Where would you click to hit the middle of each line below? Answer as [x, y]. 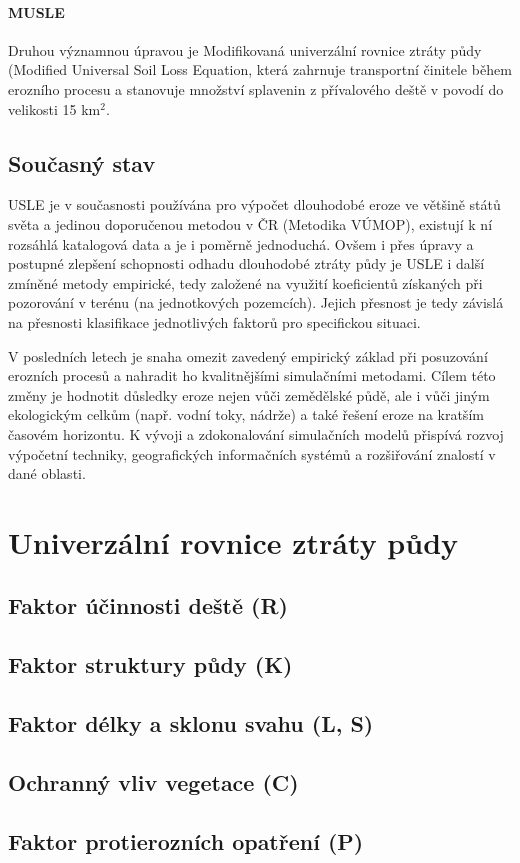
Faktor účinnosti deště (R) [148, 605]
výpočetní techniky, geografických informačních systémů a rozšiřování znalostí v [252, 453]
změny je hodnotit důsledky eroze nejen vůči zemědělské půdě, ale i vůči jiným [249, 394]
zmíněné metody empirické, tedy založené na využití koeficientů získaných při [245, 282]
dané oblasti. [47, 473]
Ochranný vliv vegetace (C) [153, 781]
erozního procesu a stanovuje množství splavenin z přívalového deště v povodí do [256, 88]
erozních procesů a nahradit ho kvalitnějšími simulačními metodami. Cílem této [252, 375]
